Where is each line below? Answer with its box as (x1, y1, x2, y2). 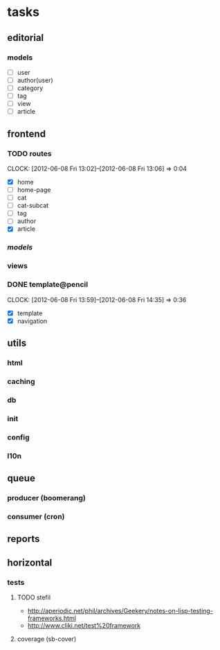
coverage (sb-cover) (17, 635, 77, 643)
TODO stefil (17, 593, 51, 601)
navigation (17, 317, 48, 325)
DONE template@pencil (7, 280, 89, 290)
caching (7, 376, 36, 386)
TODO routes (7, 148, 52, 158)
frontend (7, 128, 46, 139)
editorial (7, 32, 44, 44)
